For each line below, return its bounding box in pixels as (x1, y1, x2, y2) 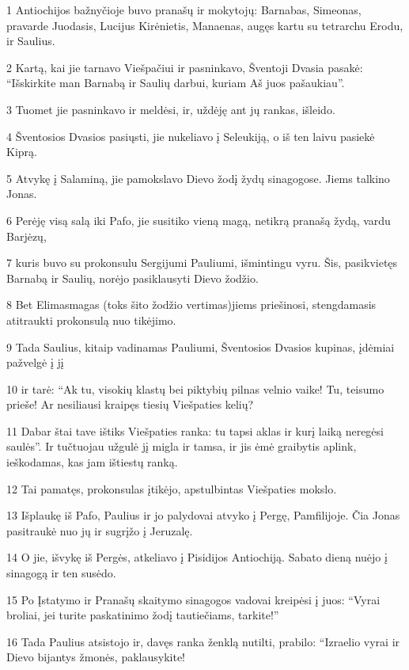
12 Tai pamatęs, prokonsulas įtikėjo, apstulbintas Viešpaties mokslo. (6, 480, 337, 497)
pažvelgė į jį (6, 354, 64, 371)
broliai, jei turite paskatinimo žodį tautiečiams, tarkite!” (6, 607, 279, 623)
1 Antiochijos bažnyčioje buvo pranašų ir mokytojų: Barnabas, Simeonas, (6, 2, 362, 17)
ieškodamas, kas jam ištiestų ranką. (6, 454, 178, 470)
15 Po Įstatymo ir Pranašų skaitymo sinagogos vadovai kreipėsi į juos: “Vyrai (6, 591, 381, 607)
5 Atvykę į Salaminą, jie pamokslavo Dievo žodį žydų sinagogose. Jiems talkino (6, 169, 390, 186)
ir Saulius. (6, 32, 55, 49)
